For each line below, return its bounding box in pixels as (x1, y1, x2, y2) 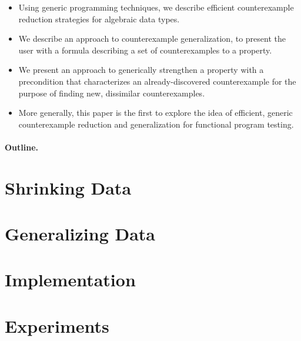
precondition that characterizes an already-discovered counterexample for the (18, 75, 296, 87)
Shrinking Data (5, 175, 132, 199)
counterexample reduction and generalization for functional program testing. (18, 118, 294, 130)
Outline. (5, 141, 39, 153)
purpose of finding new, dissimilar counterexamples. (18, 86, 205, 99)
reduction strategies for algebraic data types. (18, 12, 180, 25)
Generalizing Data (5, 222, 155, 246)
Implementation (5, 268, 136, 292)
